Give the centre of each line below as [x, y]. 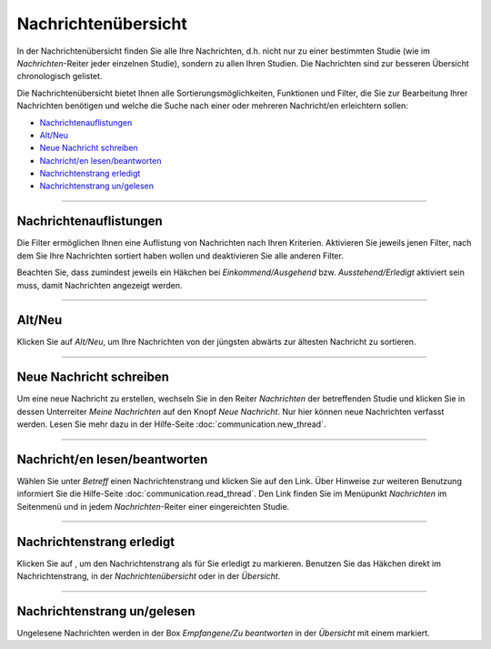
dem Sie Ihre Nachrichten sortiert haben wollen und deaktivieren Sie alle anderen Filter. [180, 256]
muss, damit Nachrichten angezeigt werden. [100, 285]
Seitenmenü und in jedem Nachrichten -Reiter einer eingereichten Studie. [153, 506]
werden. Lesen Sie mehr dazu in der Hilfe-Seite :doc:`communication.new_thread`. [171, 424]
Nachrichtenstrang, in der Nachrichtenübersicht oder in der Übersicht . [149, 576]
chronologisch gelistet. [60, 76]
